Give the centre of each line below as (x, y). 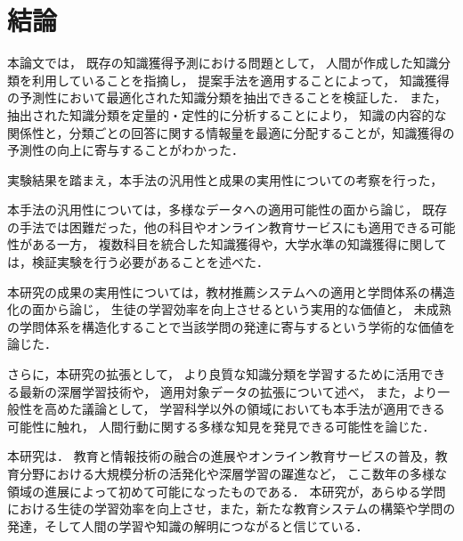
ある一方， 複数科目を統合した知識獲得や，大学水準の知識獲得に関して (239, 244)
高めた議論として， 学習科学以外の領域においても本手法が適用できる (244, 409)
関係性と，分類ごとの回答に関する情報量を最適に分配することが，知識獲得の (231, 132)
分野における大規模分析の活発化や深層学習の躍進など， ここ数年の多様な (233, 473)
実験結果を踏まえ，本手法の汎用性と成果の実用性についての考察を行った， (225, 179)
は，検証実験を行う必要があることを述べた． (138, 262)
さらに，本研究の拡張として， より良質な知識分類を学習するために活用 (214, 374)
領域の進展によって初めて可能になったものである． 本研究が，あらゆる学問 (227, 491)
